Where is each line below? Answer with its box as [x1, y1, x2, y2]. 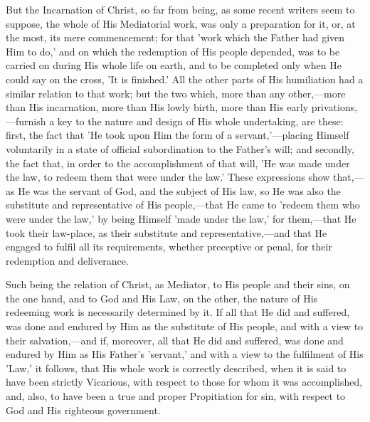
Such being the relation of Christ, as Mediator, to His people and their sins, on [6, 277, 350, 292]
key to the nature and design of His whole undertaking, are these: [57, 113, 344, 128]
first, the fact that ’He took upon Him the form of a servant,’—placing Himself [6, 127, 349, 142]
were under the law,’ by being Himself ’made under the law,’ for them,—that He [6, 211, 356, 226]
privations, [311, 100, 358, 115]
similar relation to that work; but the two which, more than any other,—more [6, 85, 346, 100]
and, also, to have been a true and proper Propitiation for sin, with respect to [6, 389, 346, 403]
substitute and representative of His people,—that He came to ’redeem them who [6, 197, 360, 212]
